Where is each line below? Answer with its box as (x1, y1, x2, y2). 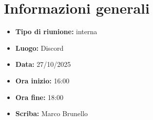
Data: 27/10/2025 (15, 59, 71, 69)
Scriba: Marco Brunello (15, 108, 88, 119)
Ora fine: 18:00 (15, 92, 64, 102)
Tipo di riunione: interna (15, 26, 97, 37)
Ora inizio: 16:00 (15, 75, 70, 85)
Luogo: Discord (15, 42, 64, 53)
